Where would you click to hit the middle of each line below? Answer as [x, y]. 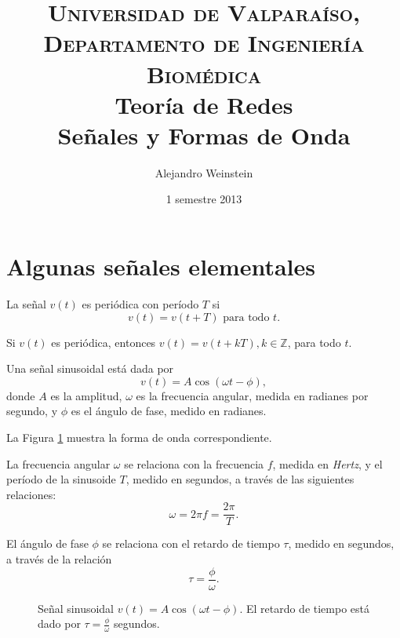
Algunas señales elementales [161, 266]
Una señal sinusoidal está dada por [90, 368]
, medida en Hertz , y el [327, 463]
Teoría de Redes [204, 104]
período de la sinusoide [61, 479]
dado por [59, 623]
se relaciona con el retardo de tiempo [191, 543]
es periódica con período [140, 304]
